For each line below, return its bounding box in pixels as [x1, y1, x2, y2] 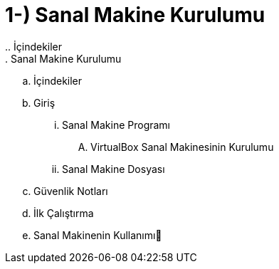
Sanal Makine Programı [62, 118, 171, 131]
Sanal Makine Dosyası [62, 162, 165, 175]
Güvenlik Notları [33, 184, 108, 197]
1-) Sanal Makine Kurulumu [5, 3, 265, 27]
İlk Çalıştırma [33, 206, 94, 219]
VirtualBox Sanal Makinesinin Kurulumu [90, 140, 274, 153]
